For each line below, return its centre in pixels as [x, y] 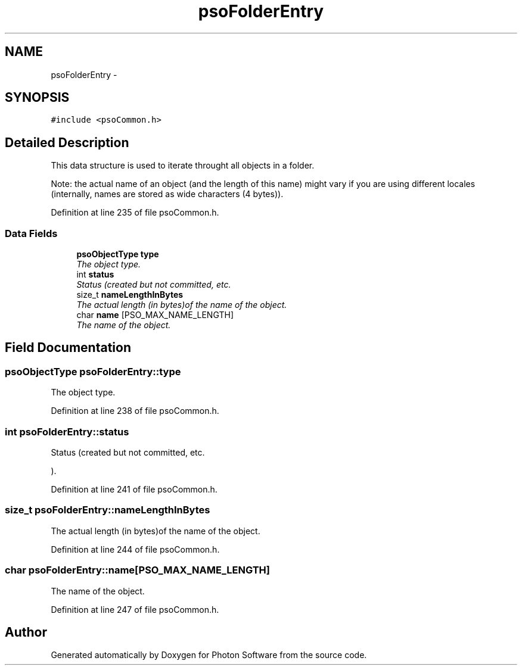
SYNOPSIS [37, 98]
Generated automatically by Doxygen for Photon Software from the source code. [209, 655]
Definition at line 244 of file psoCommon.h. [135, 549]
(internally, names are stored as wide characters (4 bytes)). [167, 194]
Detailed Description [67, 142]
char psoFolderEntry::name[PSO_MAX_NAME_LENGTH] [137, 570]
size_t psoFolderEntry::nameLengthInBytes [108, 510]
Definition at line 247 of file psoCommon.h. [135, 609]
